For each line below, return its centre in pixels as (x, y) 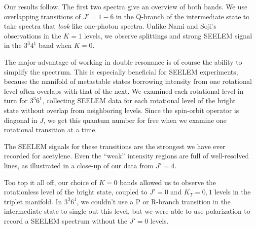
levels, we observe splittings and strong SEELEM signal (168, 35)
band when (55, 45)
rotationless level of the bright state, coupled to (76, 192)
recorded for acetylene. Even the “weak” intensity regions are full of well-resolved (127, 156)
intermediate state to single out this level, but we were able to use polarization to (127, 211)
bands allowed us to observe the (168, 182)
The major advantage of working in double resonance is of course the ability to (123, 61)
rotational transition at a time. (51, 130)
